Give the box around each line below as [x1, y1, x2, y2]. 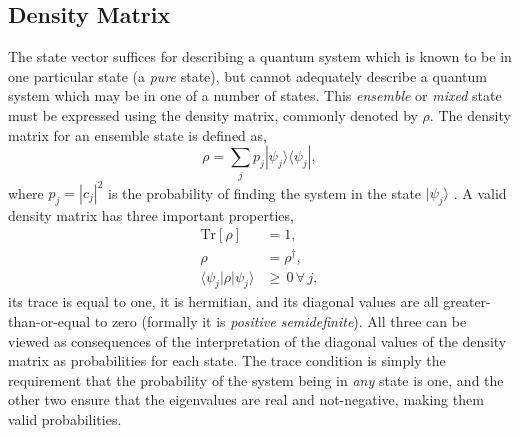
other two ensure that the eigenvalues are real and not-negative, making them [8, 389, 484, 410]
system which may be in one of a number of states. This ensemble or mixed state [8, 85, 502, 106]
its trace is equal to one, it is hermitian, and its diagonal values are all [8, 291, 439, 312]
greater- [443, 291, 491, 312]
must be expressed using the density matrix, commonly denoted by [8, 104, 418, 125]
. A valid [453, 182, 507, 202]
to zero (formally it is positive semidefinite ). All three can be [94, 310, 467, 331]
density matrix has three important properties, [8, 204, 294, 225]
